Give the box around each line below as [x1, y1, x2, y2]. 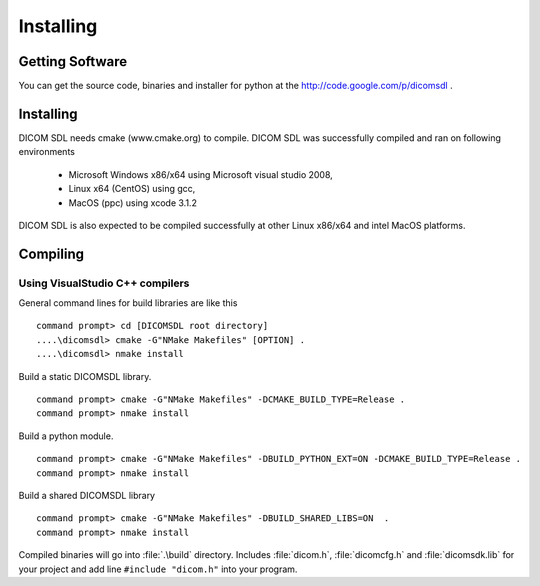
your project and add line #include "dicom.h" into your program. [18, 563, 298, 575]
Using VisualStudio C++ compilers [18, 276, 190, 290]
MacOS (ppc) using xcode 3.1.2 [68, 196, 197, 209]
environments [18, 146, 75, 158]
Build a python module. [18, 430, 114, 442]
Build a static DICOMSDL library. [18, 370, 152, 382]
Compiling [18, 245, 85, 262]
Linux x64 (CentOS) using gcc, [68, 183, 196, 195]
